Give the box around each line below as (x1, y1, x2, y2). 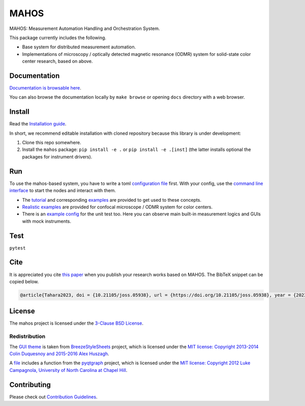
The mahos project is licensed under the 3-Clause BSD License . (9, 320, 143, 326)
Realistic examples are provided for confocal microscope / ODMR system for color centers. (22, 204, 213, 210)
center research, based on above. (22, 58, 93, 65)
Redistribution (9, 333, 46, 340)
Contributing (9, 380, 51, 389)
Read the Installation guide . (9, 121, 67, 127)
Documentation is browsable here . (9, 85, 81, 91)
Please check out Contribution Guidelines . (9, 394, 98, 400)
